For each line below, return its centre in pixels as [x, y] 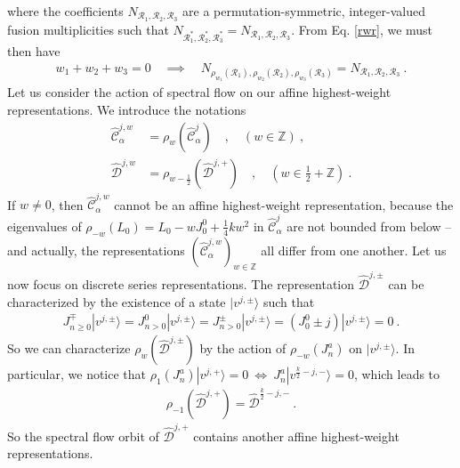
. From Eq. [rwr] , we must [362, 29]
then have [34, 51]
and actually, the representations [96, 250]
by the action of [243, 348]
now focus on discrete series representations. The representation [181, 284]
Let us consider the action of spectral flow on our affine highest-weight [199, 92]
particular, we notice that [77, 374]
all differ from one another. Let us [354, 250]
